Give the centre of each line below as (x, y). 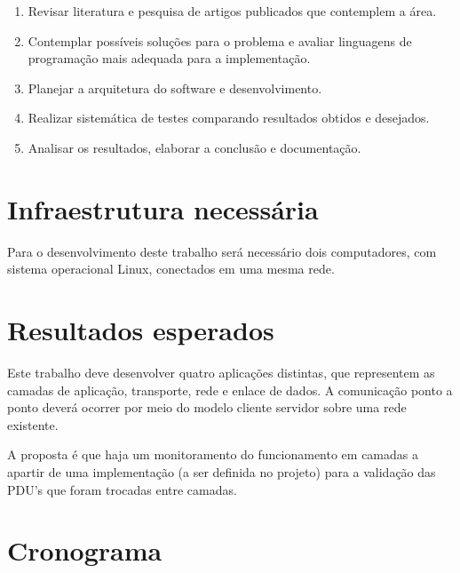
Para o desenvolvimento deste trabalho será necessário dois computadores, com (222, 251)
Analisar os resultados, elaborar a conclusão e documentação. (194, 147)
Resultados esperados (141, 330)
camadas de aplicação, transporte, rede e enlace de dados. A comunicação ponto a (230, 390)
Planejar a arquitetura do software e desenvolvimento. (175, 88)
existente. (33, 424)
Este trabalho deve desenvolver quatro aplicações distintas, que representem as (221, 372)
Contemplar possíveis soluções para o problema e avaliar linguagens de (220, 40)
